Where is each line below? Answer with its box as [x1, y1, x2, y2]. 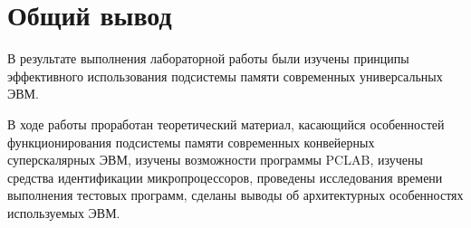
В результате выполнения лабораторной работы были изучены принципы [7, 49, 409, 68]
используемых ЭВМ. [7, 203, 120, 222]
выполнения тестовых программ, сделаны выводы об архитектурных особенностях [7, 185, 464, 204]
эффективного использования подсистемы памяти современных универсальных [7, 66, 443, 85]
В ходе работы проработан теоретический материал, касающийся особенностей [7, 114, 445, 133]
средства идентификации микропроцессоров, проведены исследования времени [7, 167, 443, 186]
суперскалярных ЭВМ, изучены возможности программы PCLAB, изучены [7, 150, 423, 169]
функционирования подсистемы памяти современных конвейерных [7, 132, 375, 151]
